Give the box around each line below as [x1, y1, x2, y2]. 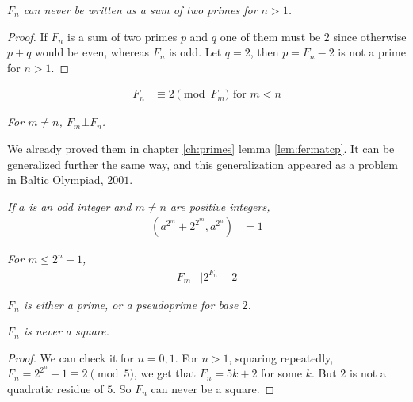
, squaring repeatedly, [228, 349, 334, 366]
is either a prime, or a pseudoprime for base [23, 296, 239, 312]
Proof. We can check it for [7, 349, 134, 366]
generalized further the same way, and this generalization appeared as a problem [7, 155, 398, 172]
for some [261, 365, 302, 381]
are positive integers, [170, 197, 270, 214]
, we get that [133, 365, 197, 381]
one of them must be [220, 28, 321, 44]
